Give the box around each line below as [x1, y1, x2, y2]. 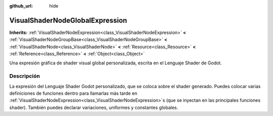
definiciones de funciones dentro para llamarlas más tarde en [9, 90, 138, 96]
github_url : [9, 3, 33, 9]
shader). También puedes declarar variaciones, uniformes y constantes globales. [9, 104, 178, 110]
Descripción [9, 72, 40, 80]
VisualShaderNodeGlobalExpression [9, 16, 127, 25]
